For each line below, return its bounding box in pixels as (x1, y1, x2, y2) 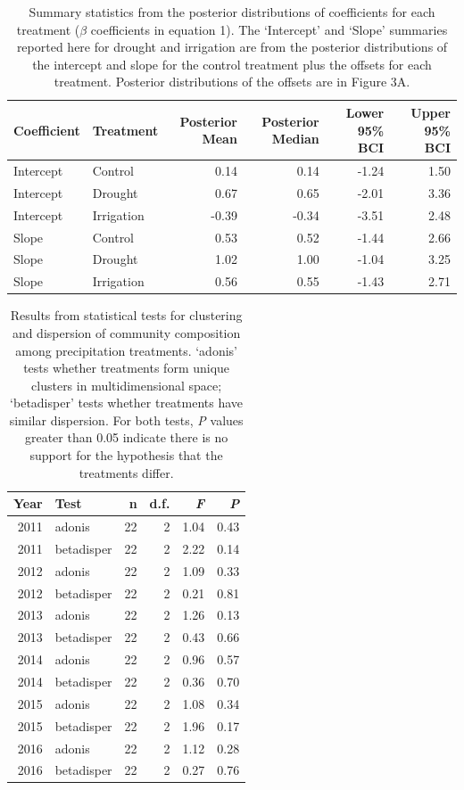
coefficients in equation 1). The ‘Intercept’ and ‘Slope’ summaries (90, 20, 448, 38)
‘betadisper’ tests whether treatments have (10, 393, 244, 412)
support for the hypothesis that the (29, 446, 223, 465)
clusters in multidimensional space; (31, 375, 222, 394)
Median (271, 129, 319, 148)
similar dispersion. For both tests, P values (9, 410, 244, 429)
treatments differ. (79, 463, 174, 481)
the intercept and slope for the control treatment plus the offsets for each (32, 54, 432, 73)
